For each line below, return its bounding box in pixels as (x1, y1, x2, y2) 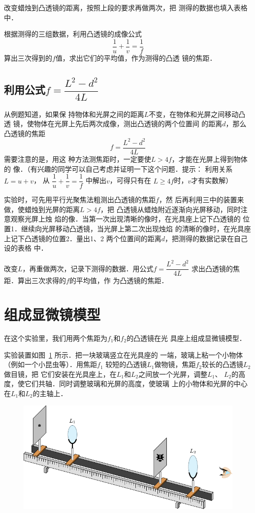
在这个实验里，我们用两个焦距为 (4, 333, 107, 343)
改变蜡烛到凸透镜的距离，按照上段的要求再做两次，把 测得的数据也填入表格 (4, 2, 248, 12)
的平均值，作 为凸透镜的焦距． (69, 275, 168, 286)
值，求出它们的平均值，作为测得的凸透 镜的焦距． (55, 52, 217, 63)
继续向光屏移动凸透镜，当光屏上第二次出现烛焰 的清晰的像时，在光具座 (21, 223, 251, 233)
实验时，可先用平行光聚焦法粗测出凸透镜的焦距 (4, 194, 156, 205)
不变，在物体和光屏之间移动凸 (149, 109, 246, 119)
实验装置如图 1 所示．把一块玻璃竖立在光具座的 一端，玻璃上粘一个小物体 (4, 349, 243, 360)
